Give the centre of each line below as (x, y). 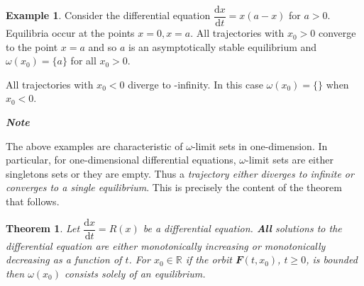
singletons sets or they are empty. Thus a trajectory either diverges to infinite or (180, 173)
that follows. (33, 201)
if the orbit (209, 259)
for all (83, 61)
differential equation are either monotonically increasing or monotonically (166, 245)
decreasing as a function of (64, 259)
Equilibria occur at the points (70, 33)
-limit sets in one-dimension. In (260, 145)
